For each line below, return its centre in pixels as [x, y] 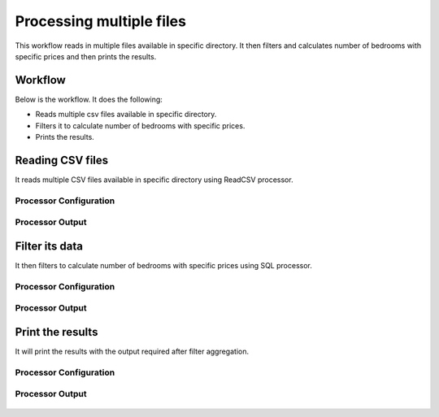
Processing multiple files [101, 21]
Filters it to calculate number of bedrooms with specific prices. [140, 125]
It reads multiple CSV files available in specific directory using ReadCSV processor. [154, 180]
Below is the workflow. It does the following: [89, 99]
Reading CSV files [62, 160]
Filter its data [49, 246]
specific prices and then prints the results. [86, 56]
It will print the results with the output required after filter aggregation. [132, 351]
